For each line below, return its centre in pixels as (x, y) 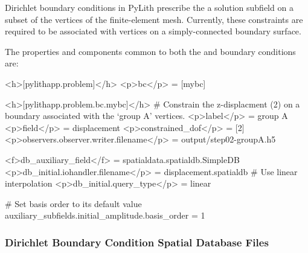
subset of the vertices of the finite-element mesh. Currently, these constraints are (154, 19)
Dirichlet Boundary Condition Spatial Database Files (137, 242)
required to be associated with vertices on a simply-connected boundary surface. (153, 31)
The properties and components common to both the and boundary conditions (150, 51)
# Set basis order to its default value (73, 203)
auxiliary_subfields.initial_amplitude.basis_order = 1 (105, 215)
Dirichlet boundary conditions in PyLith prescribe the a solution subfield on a (149, 7)
